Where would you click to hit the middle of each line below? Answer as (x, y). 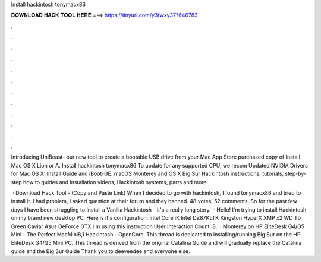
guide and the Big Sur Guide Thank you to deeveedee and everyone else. (100, 251)
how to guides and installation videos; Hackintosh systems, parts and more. (116, 182)
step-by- (295, 174)
